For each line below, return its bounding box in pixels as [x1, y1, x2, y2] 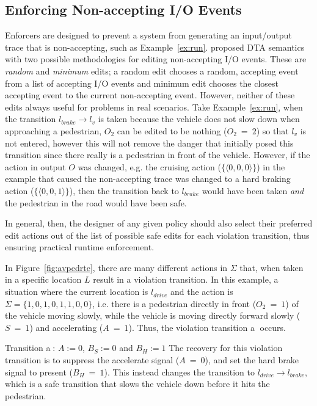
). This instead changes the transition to [104, 365, 255, 378]
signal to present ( [5, 365, 73, 378]
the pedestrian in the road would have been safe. [5, 196, 187, 209]
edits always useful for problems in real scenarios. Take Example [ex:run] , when [5, 100, 303, 113]
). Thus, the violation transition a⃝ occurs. [128, 321, 286, 333]
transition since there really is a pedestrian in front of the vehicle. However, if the [5, 148, 310, 161]
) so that [256, 124, 289, 137]
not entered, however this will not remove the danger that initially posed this [5, 136, 294, 149]
